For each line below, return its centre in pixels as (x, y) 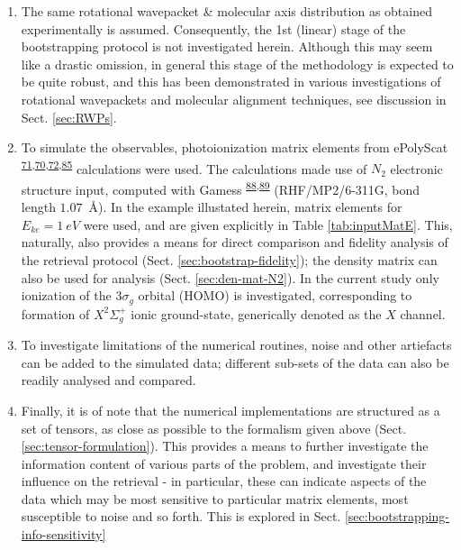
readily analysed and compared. (108, 380)
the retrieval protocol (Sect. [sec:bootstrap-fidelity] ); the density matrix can (229, 260)
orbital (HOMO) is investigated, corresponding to (275, 295)
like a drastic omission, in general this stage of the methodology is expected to (237, 64)
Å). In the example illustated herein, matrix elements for (245, 207)
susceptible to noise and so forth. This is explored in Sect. (181, 516)
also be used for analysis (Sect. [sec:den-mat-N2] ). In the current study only (230, 277)
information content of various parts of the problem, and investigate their (224, 463)
